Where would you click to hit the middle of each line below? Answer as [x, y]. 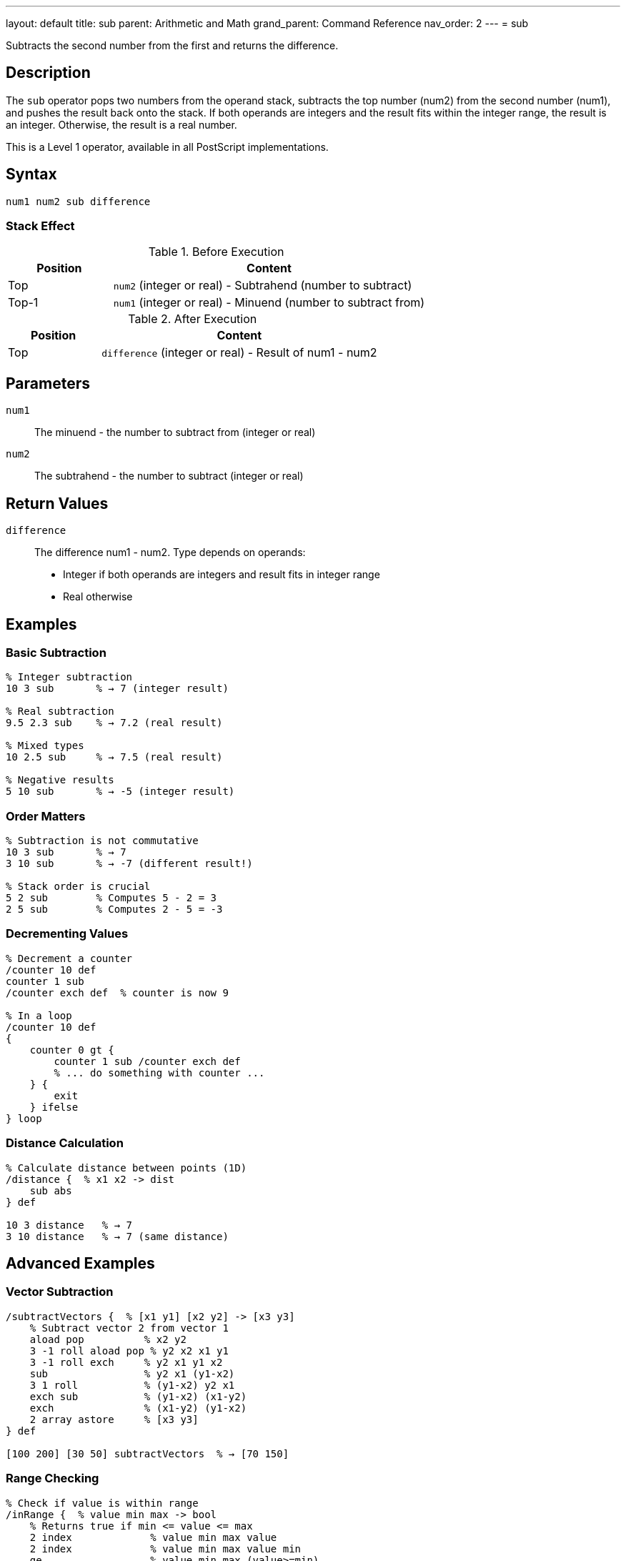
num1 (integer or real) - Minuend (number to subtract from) [269, 303]
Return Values [57, 503]
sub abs [51, 1190]
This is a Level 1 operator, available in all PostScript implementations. [167, 147]
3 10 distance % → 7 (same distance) [117, 1236]
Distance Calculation [65, 1143]
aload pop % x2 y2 [108, 1339]
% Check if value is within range [102, 1503]
